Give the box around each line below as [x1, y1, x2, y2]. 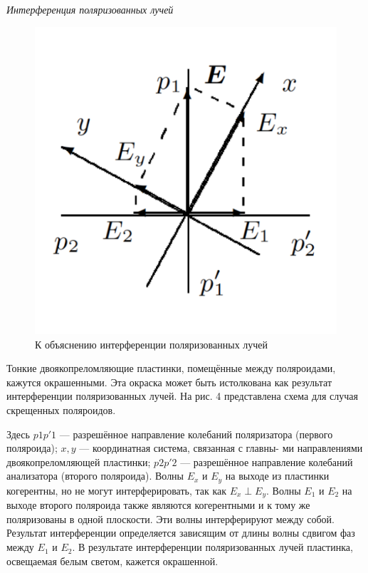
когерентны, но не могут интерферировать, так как [6, 482, 227, 497]
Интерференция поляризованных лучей [6, 2, 174, 16]
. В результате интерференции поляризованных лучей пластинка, [72, 540, 353, 554]
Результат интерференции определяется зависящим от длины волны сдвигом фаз [6, 525, 355, 540]
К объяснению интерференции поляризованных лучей [35, 336, 268, 351]
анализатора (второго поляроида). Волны [6, 468, 184, 483]
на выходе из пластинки [225, 468, 330, 483]
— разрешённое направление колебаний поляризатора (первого [59, 426, 333, 441]
